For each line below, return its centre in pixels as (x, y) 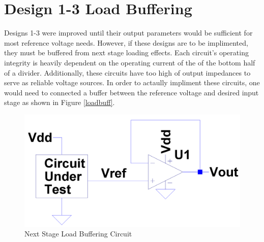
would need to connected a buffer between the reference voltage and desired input (131, 92)
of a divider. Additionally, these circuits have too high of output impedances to (127, 72)
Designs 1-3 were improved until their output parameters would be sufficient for (128, 33)
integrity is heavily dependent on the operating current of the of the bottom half (130, 62)
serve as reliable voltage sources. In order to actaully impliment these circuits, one (132, 82)
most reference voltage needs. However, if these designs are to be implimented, (126, 42)
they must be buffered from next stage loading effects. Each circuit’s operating (126, 53)
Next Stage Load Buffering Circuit (78, 234)
